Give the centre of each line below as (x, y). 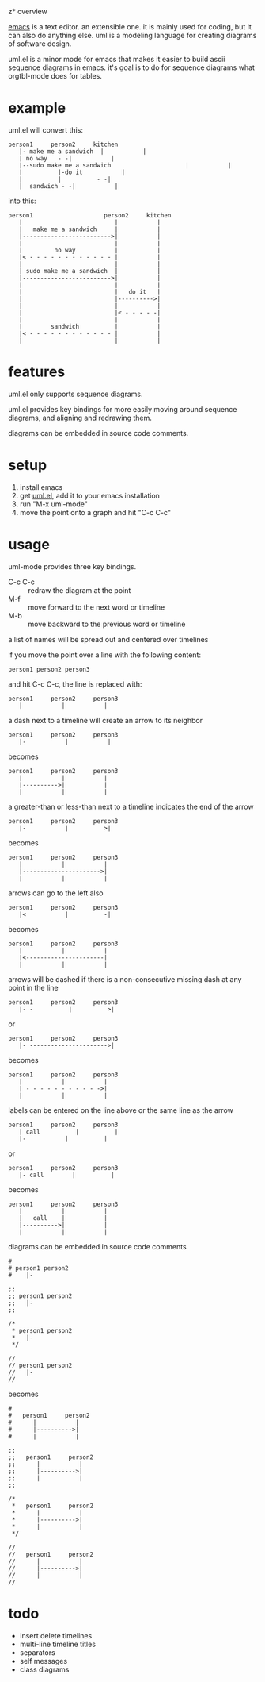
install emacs (41, 487)
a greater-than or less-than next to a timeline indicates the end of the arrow (131, 806)
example (37, 108)
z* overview (28, 12)
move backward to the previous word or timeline (107, 624)
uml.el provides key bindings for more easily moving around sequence (123, 409)
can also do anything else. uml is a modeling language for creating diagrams (132, 35)
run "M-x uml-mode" (54, 504)
